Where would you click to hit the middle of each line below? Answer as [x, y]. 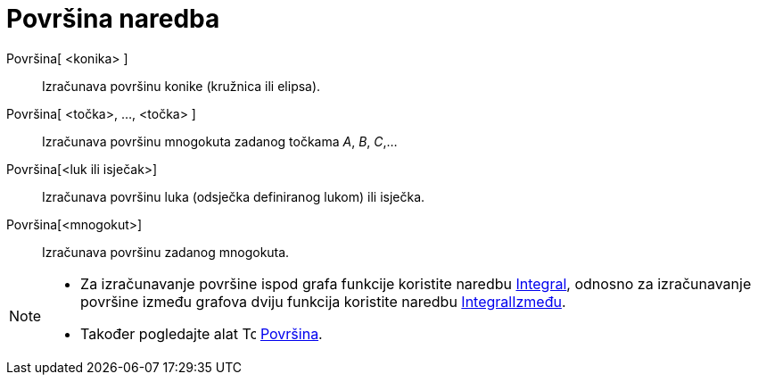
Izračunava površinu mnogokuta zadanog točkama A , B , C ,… [220, 141]
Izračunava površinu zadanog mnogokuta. [166, 252]
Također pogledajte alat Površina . [202, 333]
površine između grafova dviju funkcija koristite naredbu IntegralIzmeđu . [323, 301]
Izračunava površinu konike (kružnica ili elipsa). [181, 86]
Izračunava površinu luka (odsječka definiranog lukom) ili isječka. [234, 196]
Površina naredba [113, 19]
